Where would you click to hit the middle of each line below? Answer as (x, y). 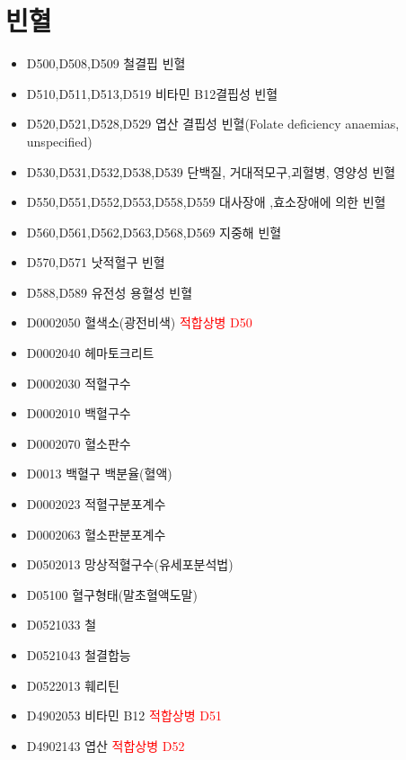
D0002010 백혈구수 (79, 413)
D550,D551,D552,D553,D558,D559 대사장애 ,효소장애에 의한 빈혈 (206, 202)
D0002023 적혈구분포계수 (96, 504)
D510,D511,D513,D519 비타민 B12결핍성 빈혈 (152, 93)
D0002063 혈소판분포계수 (96, 534)
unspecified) (59, 141)
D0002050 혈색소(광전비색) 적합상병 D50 (139, 322)
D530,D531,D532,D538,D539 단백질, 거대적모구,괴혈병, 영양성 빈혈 (211, 171)
